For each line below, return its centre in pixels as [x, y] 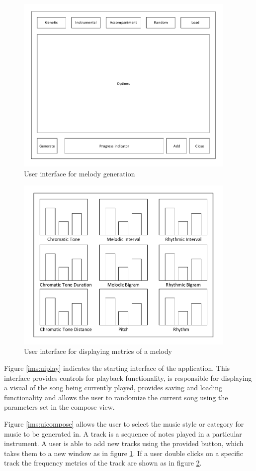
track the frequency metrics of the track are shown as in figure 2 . [103, 463]
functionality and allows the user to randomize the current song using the [116, 397]
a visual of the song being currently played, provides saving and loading [113, 388]
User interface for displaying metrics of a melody [98, 351]
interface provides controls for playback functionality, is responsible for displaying [128, 378]
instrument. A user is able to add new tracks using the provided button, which [124, 443]
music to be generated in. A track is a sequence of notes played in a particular [123, 433]
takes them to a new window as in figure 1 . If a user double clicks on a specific [124, 453]
